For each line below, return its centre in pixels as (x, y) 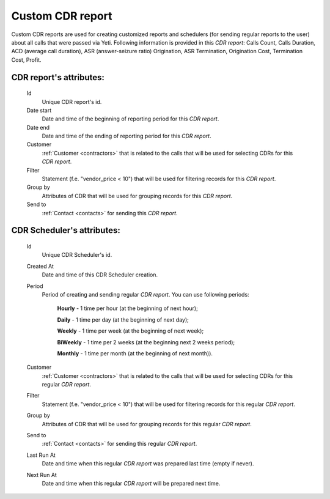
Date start (39, 110)
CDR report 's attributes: (58, 77)
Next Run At (42, 475)
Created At (40, 266)
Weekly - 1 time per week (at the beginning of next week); (130, 331)
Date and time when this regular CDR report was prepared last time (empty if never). (148, 464)
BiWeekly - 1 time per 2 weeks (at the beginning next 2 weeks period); (146, 342)
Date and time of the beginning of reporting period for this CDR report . (130, 119)
